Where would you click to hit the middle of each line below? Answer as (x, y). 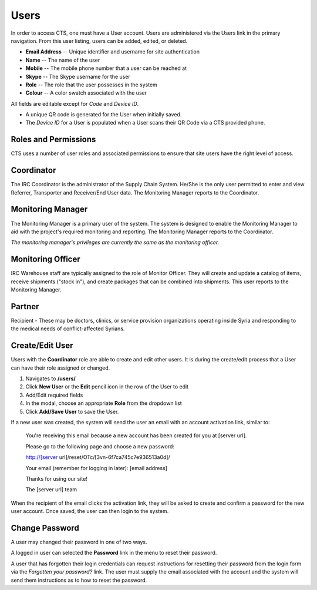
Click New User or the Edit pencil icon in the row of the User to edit (107, 387)
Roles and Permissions (53, 140)
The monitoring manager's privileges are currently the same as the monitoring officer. (115, 242)
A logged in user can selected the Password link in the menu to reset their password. (114, 553)
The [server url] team (51, 490)
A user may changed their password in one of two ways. (79, 542)
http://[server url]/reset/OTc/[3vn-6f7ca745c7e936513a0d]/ (98, 457)
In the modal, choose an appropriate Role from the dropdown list (104, 403)
